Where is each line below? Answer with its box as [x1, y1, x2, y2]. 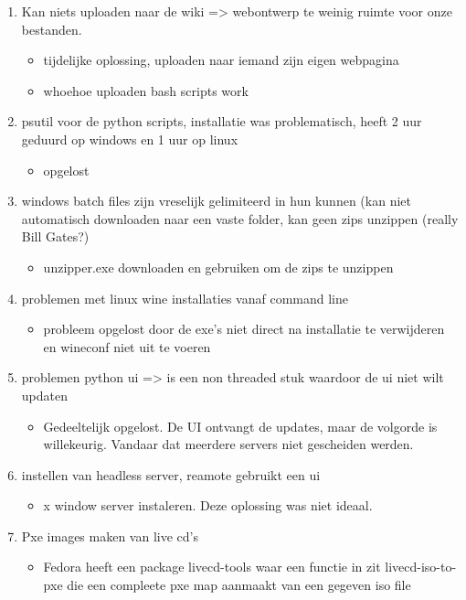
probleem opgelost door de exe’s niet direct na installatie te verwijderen [43, 319, 445, 338]
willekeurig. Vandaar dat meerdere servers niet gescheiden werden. [43, 434, 414, 454]
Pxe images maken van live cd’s [21, 526, 198, 545]
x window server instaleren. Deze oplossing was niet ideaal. [43, 496, 373, 515]
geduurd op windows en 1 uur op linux [21, 129, 238, 148]
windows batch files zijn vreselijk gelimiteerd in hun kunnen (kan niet [21, 191, 411, 210]
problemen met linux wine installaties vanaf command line [21, 288, 348, 307]
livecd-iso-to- [385, 557, 457, 576]
